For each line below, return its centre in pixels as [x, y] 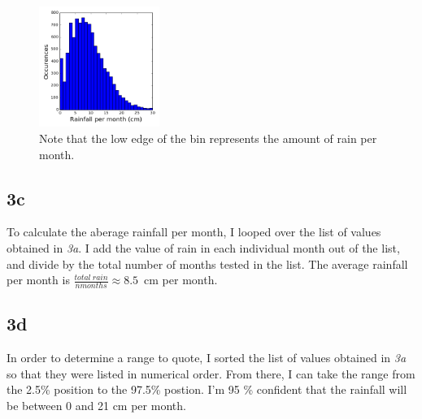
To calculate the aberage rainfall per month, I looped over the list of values [194, 232]
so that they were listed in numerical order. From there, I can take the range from [211, 373]
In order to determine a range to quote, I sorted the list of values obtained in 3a [207, 358]
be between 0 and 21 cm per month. [96, 405]
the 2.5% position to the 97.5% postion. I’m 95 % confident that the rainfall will [207, 389]
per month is [38, 280]
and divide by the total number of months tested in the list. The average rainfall [207, 263]
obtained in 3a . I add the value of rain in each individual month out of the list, [203, 247]
